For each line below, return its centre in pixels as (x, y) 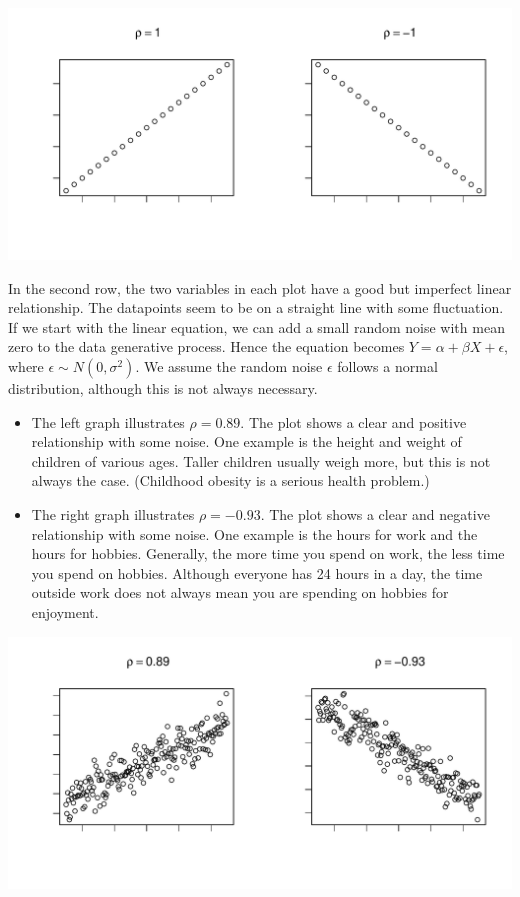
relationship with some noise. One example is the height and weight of (246, 441)
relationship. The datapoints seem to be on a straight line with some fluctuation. (256, 307)
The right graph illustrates (113, 513)
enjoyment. (65, 611)
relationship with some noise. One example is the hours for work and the (254, 533)
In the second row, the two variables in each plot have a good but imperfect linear (260, 287)
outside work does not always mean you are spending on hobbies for (240, 592)
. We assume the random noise (229, 365)
